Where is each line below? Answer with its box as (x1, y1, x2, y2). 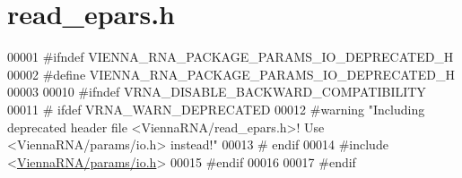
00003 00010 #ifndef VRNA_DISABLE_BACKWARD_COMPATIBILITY (7, 82, 426, 101)
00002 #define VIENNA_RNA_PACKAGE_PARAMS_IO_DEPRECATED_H (7, 64, 455, 83)
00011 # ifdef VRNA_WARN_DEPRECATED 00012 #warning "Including (7, 99, 425, 118)
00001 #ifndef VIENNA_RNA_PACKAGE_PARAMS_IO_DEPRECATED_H (7, 47, 454, 66)
